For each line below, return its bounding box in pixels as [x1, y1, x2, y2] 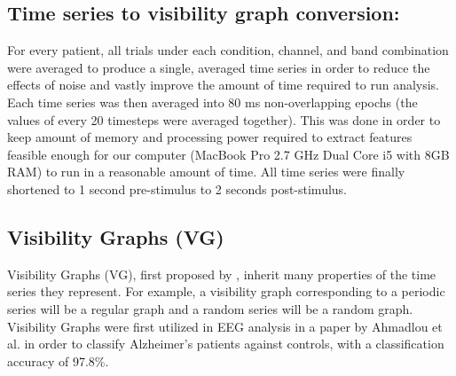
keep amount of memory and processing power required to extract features [7, 128, 413, 146]
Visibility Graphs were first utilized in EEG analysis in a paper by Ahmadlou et [7, 317, 443, 335]
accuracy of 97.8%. [7, 351, 109, 370]
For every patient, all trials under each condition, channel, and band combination [7, 41, 449, 59]
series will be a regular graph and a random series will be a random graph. [7, 299, 413, 317]
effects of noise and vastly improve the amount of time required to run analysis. [7, 75, 440, 94]
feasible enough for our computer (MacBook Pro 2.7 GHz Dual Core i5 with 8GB [7, 145, 450, 163]
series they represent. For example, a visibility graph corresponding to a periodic [7, 282, 445, 301]
